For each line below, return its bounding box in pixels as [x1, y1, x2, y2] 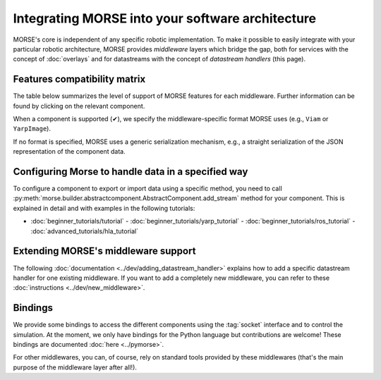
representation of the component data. [13, 147, 126, 156]
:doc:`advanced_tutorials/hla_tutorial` [30, 226, 139, 235]
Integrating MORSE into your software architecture [13, 11, 317, 26]
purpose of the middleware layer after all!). [13, 363, 138, 372]
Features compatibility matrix [13, 73, 146, 85]
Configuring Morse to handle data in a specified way [13, 166, 248, 178]
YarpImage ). [13, 124, 51, 133]
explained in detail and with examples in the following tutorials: [13, 204, 195, 212]
